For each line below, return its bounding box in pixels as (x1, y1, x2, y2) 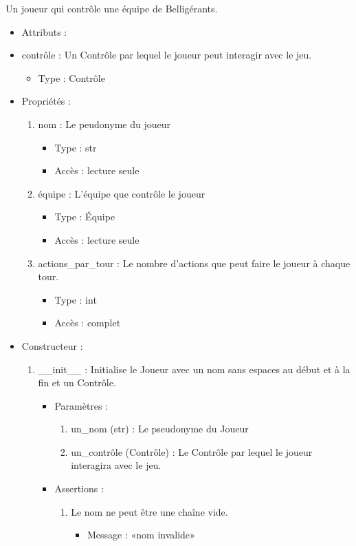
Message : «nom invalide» (87, 527, 195, 542)
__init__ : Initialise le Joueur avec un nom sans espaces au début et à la (38, 361, 351, 376)
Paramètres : (54, 398, 109, 412)
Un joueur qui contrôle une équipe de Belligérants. (5, 1, 218, 15)
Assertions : (54, 481, 104, 496)
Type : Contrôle (38, 70, 105, 85)
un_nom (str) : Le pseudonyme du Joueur (71, 421, 249, 436)
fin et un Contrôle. (38, 375, 116, 390)
